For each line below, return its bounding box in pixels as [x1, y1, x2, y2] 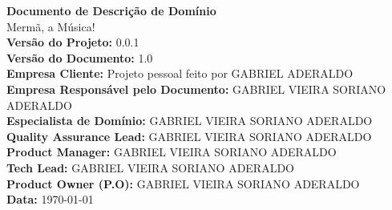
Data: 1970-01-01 [6, 191, 94, 208]
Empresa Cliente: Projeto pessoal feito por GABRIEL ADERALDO [6, 65, 354, 82]
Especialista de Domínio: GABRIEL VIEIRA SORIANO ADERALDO [6, 112, 373, 129]
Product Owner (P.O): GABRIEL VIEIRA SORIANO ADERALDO [6, 175, 360, 192]
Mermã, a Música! [6, 18, 95, 34]
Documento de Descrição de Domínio [6, 2, 216, 18]
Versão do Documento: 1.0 [6, 49, 153, 66]
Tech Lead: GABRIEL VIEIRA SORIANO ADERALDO [6, 159, 294, 176]
